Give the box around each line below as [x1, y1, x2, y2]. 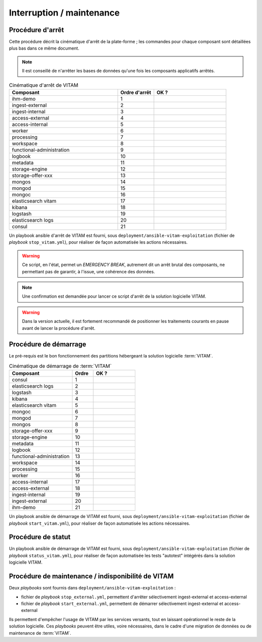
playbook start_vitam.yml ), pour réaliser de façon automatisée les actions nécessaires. [9, 520, 190, 526]
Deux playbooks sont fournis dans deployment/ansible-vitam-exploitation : [9, 585, 176, 591]
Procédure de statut [9, 533, 71, 541]
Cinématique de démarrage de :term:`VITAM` [9, 363, 112, 369]
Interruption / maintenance [9, 7, 120, 18]
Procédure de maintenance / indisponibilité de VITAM [9, 572, 174, 581]
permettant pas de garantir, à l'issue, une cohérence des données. [22, 268, 155, 274]
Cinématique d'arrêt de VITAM [9, 82, 79, 89]
